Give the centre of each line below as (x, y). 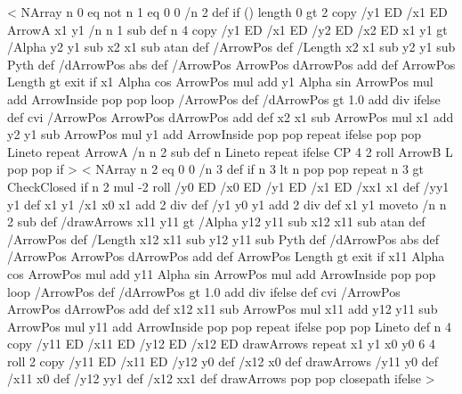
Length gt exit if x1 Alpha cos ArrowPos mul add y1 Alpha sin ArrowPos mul (220, 82)
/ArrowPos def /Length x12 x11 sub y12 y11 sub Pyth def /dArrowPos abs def (223, 238)
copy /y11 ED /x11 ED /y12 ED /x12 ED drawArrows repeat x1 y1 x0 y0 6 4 (221, 344)
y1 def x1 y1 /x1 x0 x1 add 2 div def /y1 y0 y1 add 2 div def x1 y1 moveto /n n (227, 204)
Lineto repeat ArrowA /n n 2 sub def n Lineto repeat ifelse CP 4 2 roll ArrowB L (230, 151)
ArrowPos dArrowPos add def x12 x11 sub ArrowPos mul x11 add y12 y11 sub (223, 309)
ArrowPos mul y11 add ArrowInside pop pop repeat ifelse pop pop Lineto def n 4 (230, 326)
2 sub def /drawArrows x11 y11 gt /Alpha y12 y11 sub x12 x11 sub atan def (216, 222)
